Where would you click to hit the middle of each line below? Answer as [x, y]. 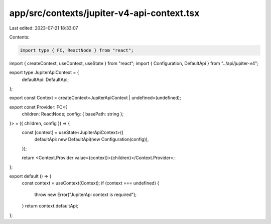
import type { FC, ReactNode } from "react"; [77, 50]
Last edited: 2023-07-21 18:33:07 [44, 28]
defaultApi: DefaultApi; [45, 79]
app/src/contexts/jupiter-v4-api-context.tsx [104, 13]
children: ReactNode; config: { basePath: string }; [73, 114]
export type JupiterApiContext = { [44, 72]
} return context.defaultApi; [50, 206]
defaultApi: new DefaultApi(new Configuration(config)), [92, 139]
